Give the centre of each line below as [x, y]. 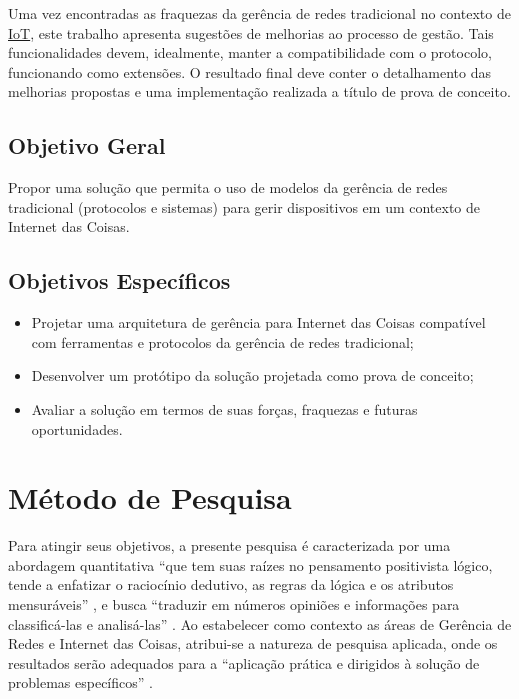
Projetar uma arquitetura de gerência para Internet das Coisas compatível [258, 322]
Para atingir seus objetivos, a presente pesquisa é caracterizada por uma [229, 545]
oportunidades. [77, 428]
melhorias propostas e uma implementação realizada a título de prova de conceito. [259, 91]
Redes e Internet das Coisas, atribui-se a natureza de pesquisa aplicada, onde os [253, 643]
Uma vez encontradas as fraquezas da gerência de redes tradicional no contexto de [259, 13]
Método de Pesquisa [150, 497]
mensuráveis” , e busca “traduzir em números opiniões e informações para [234, 604]
